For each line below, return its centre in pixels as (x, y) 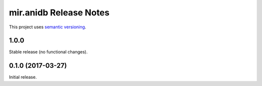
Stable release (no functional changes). (48, 52)
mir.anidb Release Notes (59, 12)
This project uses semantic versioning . (48, 27)
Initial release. (23, 77)
